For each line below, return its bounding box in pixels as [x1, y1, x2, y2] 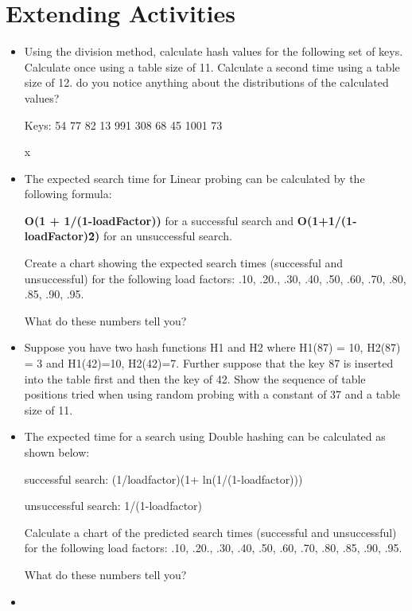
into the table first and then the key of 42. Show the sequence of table [24, 370, 366, 387]
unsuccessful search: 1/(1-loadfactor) [24, 497, 203, 514]
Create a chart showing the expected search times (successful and [24, 255, 344, 271]
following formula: [24, 185, 112, 202]
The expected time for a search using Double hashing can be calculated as [24, 428, 386, 445]
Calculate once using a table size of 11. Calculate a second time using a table [24, 58, 400, 75]
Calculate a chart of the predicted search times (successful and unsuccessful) [24, 523, 397, 540]
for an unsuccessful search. [103, 228, 232, 244]
